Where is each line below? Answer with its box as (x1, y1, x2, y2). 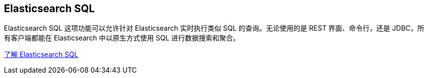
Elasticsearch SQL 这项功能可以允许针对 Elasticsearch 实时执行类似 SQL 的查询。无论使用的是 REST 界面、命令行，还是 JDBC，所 (4, 24, 425, 33)
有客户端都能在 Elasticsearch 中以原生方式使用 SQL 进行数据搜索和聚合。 (4, 34, 240, 42)
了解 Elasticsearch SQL (4, 50, 78, 59)
